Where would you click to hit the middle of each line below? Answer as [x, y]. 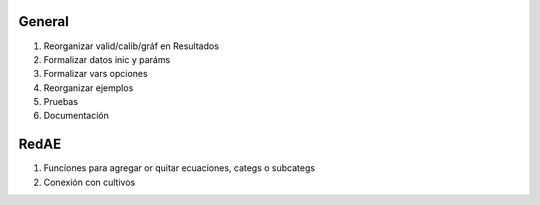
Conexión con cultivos [89, 182]
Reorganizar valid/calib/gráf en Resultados [131, 46]
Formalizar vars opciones [96, 74]
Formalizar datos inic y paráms [107, 59]
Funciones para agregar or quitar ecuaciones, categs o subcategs [179, 168]
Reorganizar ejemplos [88, 87]
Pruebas [61, 102]
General [44, 21]
